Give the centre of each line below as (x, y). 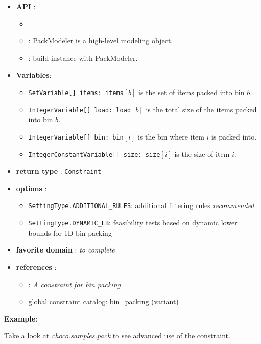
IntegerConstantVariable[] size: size (94, 155)
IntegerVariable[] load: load (80, 110)
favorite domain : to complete (65, 250)
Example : (21, 318)
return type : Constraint (58, 171)
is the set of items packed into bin (192, 92)
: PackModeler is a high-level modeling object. (101, 41)
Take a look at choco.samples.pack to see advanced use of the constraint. (117, 336)
